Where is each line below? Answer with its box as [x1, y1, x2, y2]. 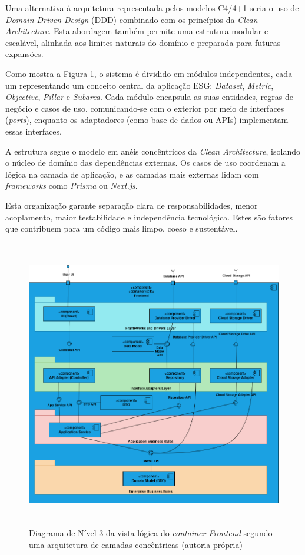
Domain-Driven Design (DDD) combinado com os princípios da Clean [5, 13, 258, 25]
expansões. [5, 48, 44, 60]
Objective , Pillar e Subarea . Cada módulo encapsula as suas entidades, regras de [5, 91, 293, 103]
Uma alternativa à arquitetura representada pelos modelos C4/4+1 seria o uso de [5, 2, 299, 14]
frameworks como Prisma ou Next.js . [5, 179, 138, 192]
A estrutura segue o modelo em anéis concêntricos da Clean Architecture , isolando [5, 145, 300, 157]
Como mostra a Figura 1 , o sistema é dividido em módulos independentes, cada [5, 67, 293, 79]
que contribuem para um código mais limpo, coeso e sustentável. [5, 222, 238, 235]
